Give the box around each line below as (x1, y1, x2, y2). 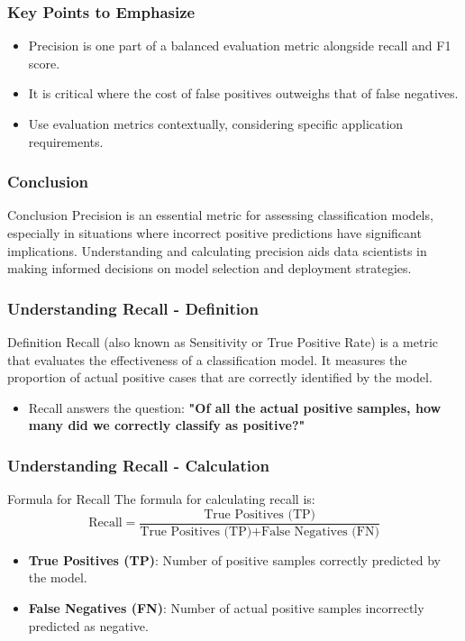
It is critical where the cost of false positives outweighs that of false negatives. (28, 84, 459, 103)
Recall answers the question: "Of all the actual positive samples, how (28, 398, 442, 417)
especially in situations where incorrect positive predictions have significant (7, 224, 422, 242)
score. (28, 53, 60, 72)
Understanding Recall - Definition (7, 297, 259, 319)
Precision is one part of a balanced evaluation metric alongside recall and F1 (28, 36, 451, 55)
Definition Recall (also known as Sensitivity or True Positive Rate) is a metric (7, 333, 439, 351)
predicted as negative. (28, 616, 149, 635)
